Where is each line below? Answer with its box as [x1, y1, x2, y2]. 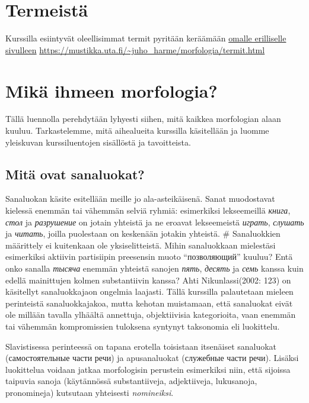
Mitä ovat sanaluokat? [5, 165, 145, 183]
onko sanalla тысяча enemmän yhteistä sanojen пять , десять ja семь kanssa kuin [5, 262, 304, 274]
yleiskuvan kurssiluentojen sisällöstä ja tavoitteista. [5, 136, 191, 148]
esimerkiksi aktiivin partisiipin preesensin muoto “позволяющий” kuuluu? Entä [5, 250, 293, 263]
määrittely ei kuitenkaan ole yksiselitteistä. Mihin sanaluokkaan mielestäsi [5, 238, 276, 251]
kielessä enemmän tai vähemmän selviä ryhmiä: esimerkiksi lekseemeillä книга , [5, 204, 291, 217]
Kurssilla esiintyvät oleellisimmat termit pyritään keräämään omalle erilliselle [5, 32, 286, 44]
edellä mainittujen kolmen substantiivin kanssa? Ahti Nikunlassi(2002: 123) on [5, 273, 291, 286]
